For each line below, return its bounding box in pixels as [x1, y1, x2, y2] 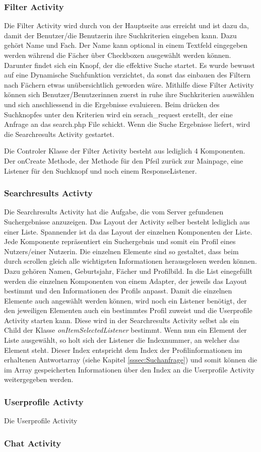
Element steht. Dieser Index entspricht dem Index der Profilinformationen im [4, 344, 242, 355]
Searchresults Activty [4, 187, 93, 199]
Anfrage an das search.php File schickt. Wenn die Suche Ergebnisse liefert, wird [4, 119, 250, 129]
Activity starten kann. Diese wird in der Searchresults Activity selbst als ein [4, 315, 239, 325]
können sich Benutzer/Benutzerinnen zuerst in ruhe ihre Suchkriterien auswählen [4, 89, 254, 100]
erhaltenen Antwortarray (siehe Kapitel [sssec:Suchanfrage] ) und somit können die [4, 354, 257, 365]
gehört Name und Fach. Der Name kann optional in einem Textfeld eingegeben [4, 40, 248, 50]
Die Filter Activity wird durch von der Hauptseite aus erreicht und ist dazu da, [4, 20, 249, 31]
